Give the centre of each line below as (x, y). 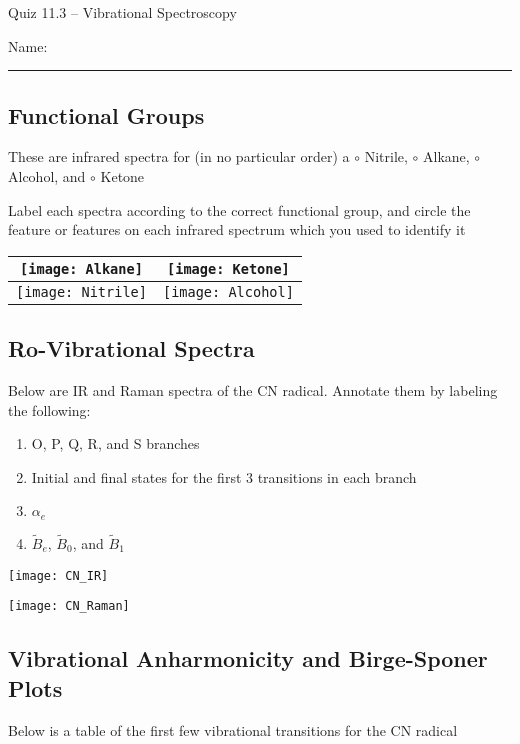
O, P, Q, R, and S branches (115, 443)
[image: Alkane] (81, 268)
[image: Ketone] (228, 268)
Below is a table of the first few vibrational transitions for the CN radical (233, 729)
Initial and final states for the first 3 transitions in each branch (224, 476)
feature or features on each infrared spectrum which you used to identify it (237, 229)
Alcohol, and (47, 175)
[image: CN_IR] (58, 575)
